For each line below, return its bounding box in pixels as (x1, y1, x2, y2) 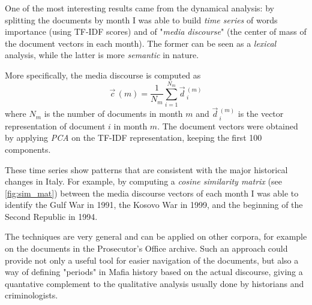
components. (5, 143, 51, 155)
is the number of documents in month (44, 107, 183, 120)
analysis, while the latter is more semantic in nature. (5, 49, 199, 61)
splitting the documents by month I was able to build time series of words (5, 13, 278, 26)
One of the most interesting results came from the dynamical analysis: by (5, 2, 274, 14)
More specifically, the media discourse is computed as (5, 68, 201, 81)
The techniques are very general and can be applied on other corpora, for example (5, 230, 307, 243)
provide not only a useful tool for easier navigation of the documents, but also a (5, 253, 299, 266)
